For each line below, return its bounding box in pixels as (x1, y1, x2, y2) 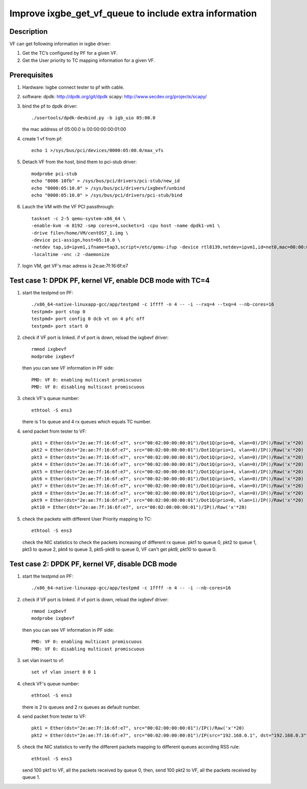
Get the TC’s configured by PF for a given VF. (22, 50, 118, 56)
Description (9, 27, 48, 36)
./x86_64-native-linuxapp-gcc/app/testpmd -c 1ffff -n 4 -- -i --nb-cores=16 (31, 585, 231, 591)
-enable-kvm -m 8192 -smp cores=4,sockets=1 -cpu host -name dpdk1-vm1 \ (31, 223, 221, 229)
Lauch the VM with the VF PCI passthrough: (22, 204, 115, 210)
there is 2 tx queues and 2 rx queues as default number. (22, 704, 141, 710)
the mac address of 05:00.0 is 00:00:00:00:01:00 (22, 126, 126, 133)
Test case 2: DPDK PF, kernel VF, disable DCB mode (9, 560, 178, 568)
